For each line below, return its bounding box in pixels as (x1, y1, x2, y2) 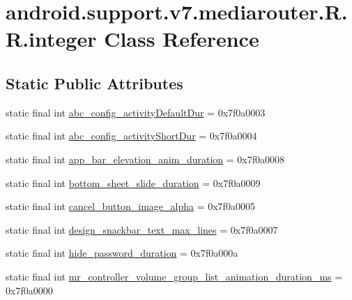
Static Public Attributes (6, 72, 183, 93)
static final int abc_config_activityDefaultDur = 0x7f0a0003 (6, 105, 266, 119)
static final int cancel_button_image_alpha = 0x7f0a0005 (6, 199, 255, 213)
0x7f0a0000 (6, 283, 53, 297)
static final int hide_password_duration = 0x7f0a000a (6, 246, 238, 260)
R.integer (6, 24, 97, 53)
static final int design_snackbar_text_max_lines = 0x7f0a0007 (6, 222, 278, 237)
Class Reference (104, 24, 259, 53)
